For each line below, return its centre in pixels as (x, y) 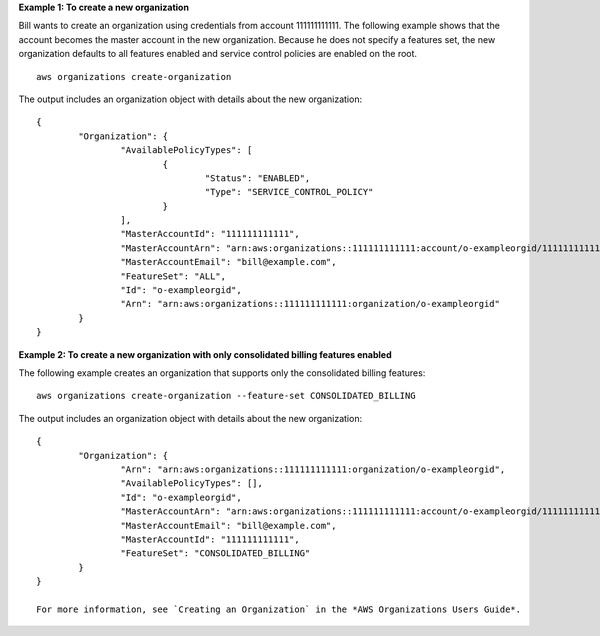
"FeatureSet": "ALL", (173, 276)
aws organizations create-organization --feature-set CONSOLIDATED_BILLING (226, 396)
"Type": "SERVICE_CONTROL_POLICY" (289, 192)
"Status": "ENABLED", (257, 178)
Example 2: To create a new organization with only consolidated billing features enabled (205, 354)
